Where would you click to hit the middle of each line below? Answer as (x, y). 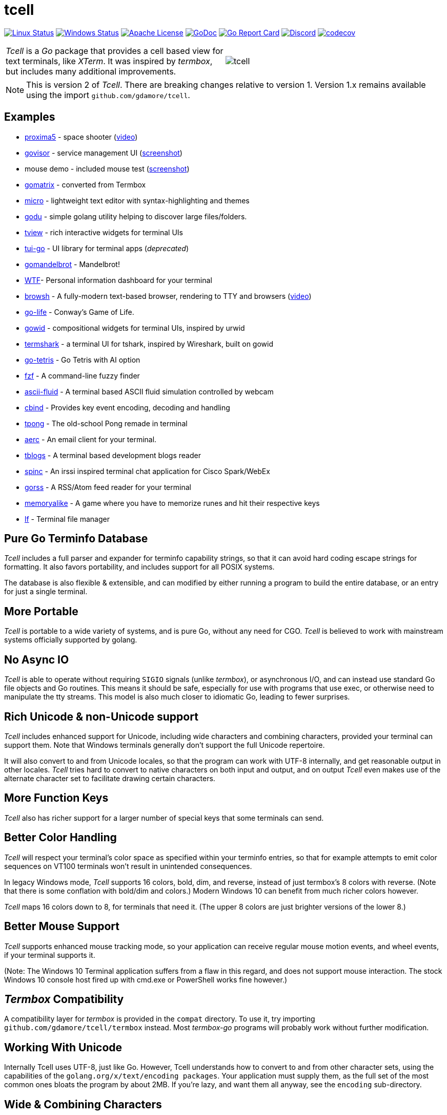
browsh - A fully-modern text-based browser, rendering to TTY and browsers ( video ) (168, 296)
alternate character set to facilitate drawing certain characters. (110, 778)
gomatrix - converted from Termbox (85, 184)
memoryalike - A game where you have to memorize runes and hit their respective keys (172, 503)
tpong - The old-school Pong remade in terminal (106, 423)
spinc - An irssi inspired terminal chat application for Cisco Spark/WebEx (147, 471)
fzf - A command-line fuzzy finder (82, 375)
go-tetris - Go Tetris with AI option (83, 360)
